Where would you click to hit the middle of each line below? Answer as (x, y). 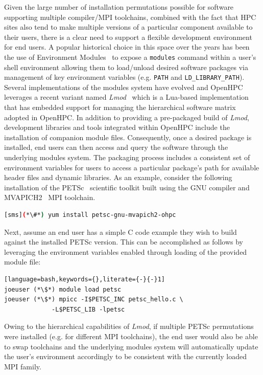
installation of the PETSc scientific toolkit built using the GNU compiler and (127, 187)
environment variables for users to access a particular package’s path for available (132, 167)
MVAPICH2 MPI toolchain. (50, 197)
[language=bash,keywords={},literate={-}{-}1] (85, 279)
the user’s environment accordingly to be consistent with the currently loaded (125, 356)
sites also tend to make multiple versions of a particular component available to (128, 27)
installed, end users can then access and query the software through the (116, 147)
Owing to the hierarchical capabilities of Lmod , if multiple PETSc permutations (129, 326)
